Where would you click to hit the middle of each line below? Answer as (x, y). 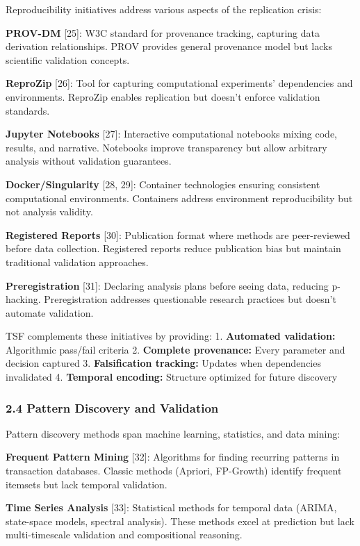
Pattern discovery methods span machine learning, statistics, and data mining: (173, 433)
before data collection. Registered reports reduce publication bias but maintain (173, 248)
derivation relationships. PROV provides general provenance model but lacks (169, 46)
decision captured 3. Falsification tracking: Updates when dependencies (163, 363)
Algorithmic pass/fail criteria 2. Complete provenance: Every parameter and (175, 349)
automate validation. (50, 312)
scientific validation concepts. (68, 59)
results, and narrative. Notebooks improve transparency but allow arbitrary (166, 147)
